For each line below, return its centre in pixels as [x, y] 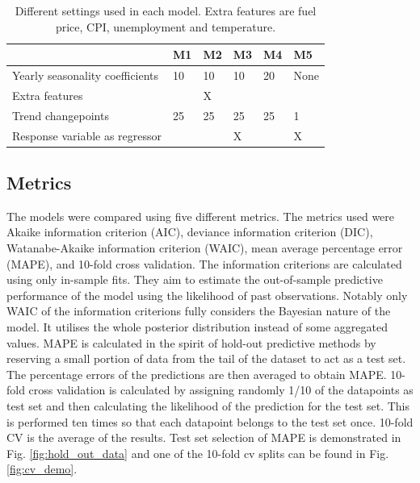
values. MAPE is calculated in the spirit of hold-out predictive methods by [191, 342]
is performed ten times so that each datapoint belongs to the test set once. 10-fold [210, 421]
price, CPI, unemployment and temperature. [166, 26]
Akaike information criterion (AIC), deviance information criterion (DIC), [190, 232]
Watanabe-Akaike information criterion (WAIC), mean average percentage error [205, 248]
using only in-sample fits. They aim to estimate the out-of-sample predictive [195, 279]
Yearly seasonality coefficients [86, 75]
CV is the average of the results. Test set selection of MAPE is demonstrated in [204, 437]
